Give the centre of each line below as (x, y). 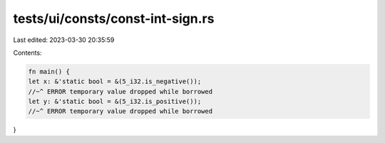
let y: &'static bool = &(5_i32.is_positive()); (115, 102)
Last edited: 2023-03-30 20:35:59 (64, 40)
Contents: (27, 53)
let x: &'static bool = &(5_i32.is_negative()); (115, 81)
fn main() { (49, 71)
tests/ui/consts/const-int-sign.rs (114, 18)
